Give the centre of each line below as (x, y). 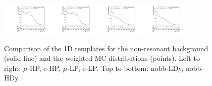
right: (13, 68)
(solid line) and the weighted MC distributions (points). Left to (102, 58)
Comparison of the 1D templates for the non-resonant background (106, 48)
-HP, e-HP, (44, 68)
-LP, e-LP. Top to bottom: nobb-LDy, (125, 68)
